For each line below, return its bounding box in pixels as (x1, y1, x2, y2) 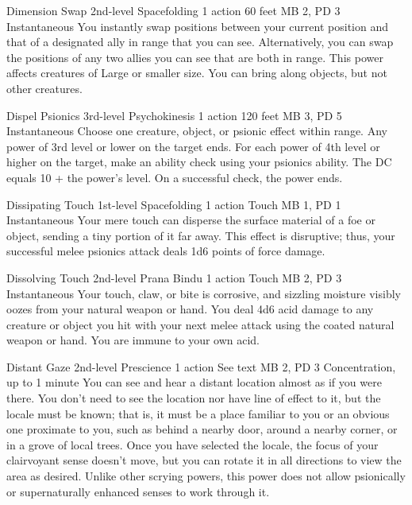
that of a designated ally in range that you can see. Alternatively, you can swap (6, 33, 394, 50)
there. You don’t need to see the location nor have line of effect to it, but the (6, 390, 381, 406)
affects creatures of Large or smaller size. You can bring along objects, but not (6, 64, 387, 81)
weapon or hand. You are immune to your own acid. (6, 332, 260, 348)
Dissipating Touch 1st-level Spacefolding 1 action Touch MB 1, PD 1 (6, 196, 341, 212)
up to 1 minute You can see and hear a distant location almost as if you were (6, 374, 382, 390)
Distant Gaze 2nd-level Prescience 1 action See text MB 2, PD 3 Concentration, (6, 358, 396, 375)
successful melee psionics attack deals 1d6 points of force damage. (6, 243, 325, 259)
